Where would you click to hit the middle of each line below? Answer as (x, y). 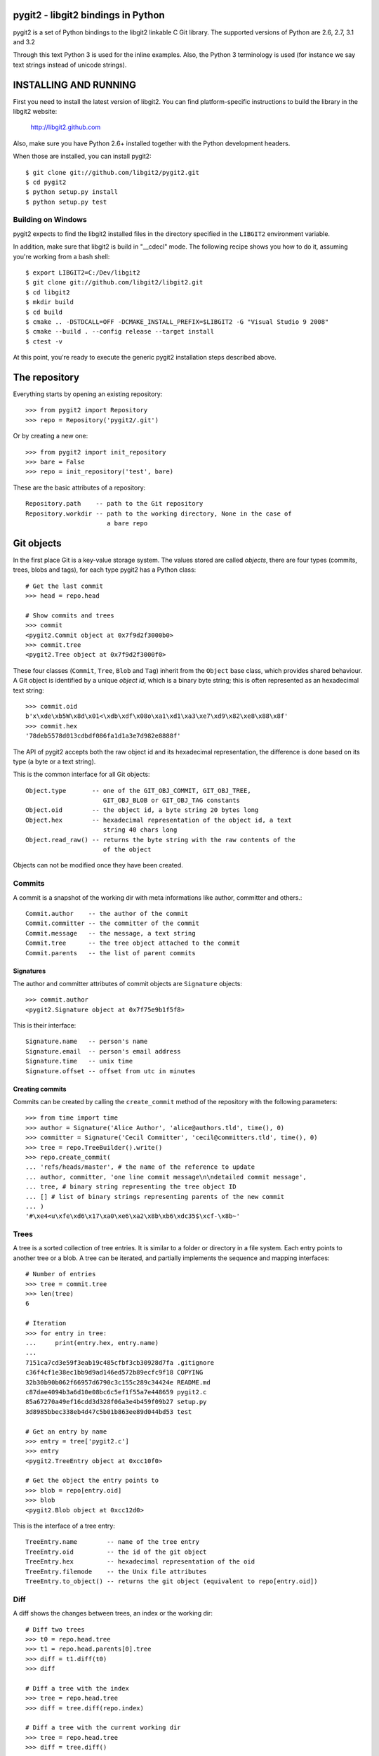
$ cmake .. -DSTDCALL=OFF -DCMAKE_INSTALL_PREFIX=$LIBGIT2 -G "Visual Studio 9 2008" (177, 322)
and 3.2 (24, 41)
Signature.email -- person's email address (104, 1051)
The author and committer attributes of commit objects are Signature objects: (127, 983)
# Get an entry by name (66, 1431)
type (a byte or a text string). (54, 761)
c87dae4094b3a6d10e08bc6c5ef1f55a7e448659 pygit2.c (116, 1392)
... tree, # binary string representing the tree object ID (131, 1187)
